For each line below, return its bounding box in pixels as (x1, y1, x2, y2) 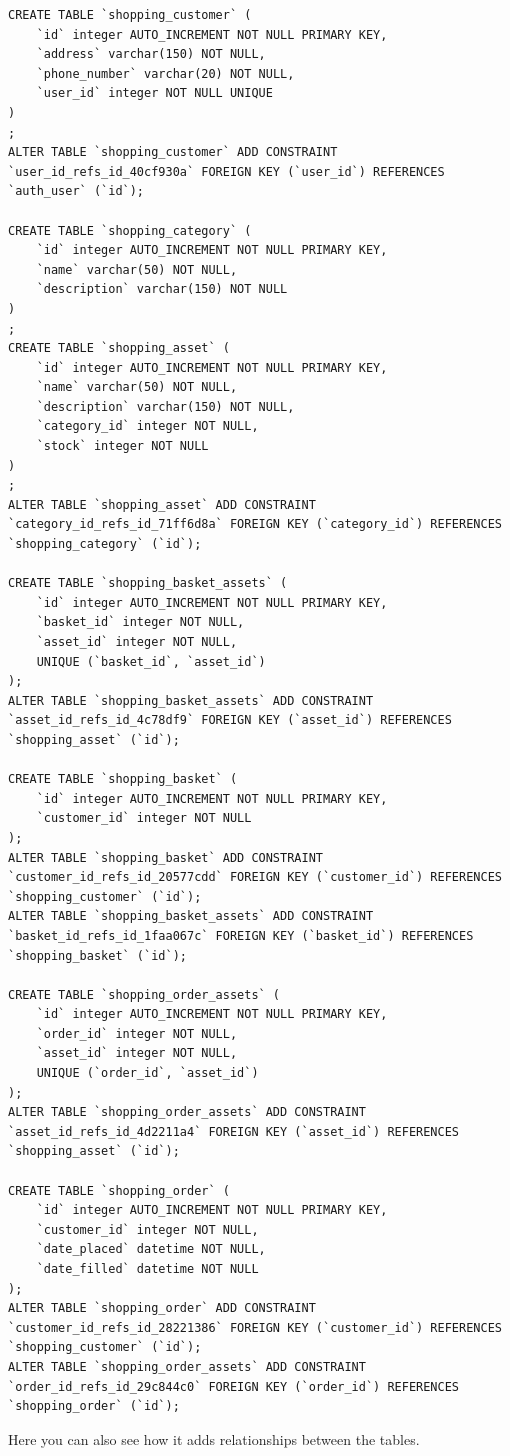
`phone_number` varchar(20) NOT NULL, (36, 66, 295, 81)
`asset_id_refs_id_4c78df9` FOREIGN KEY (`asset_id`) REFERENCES (8, 713, 452, 728)
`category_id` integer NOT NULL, (36, 419, 259, 434)
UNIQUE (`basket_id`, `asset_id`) (36, 654, 266, 669)
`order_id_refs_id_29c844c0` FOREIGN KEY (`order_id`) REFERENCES (8, 1379, 460, 1394)
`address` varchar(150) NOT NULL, (36, 47, 266, 62)
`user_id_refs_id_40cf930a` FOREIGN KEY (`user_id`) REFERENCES (8, 164, 445, 179)
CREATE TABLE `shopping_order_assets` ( (8, 987, 281, 1002)
